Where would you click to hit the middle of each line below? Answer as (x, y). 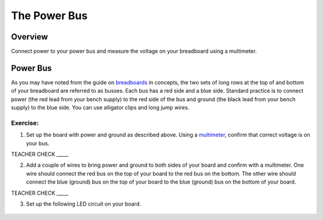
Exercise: (25, 123)
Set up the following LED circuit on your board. (83, 204)
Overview (30, 37)
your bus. (38, 143)
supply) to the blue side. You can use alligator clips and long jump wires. (100, 108)
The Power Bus (49, 16)
